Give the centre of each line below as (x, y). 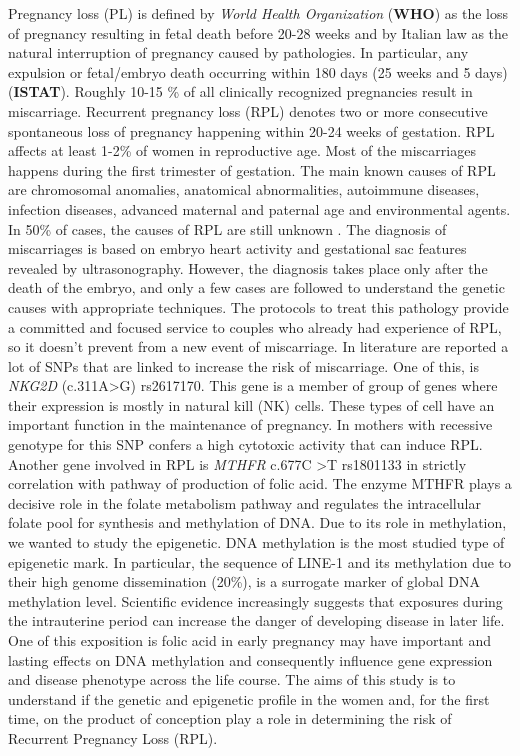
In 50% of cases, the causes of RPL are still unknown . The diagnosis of (227, 228)
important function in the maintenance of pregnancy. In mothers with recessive (250, 424)
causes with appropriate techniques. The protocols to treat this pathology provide (258, 306)
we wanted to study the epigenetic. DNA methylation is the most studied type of (256, 542)
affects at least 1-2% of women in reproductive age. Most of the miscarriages (242, 150)
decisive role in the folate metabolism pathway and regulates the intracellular (244, 502)
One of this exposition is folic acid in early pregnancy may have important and (249, 640)
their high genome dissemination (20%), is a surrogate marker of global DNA (244, 581)
